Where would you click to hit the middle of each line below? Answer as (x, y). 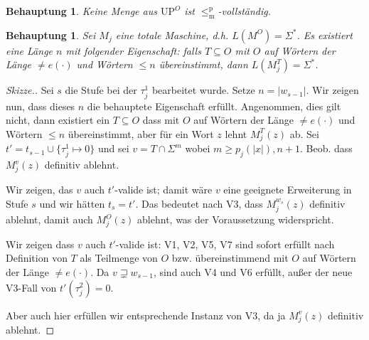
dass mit (161, 120)
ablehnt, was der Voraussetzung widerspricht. (236, 219)
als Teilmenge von (119, 258)
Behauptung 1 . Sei (51, 34)
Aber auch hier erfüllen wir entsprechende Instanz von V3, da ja (146, 315)
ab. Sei (304, 133)
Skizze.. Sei (30, 90)
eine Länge (30, 50)
